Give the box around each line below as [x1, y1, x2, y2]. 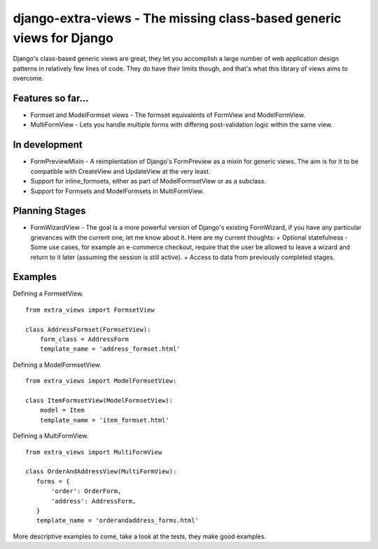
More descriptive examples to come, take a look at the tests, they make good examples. [13, 532, 266, 541]
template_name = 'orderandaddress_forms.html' [36, 517, 199, 524]
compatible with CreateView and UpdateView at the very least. [30, 167, 211, 175]
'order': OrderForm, [51, 487, 122, 495]
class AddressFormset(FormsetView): [25, 326, 151, 333]
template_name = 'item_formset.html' [39, 416, 169, 424]
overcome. [13, 74, 44, 83]
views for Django [13, 30, 113, 46]
